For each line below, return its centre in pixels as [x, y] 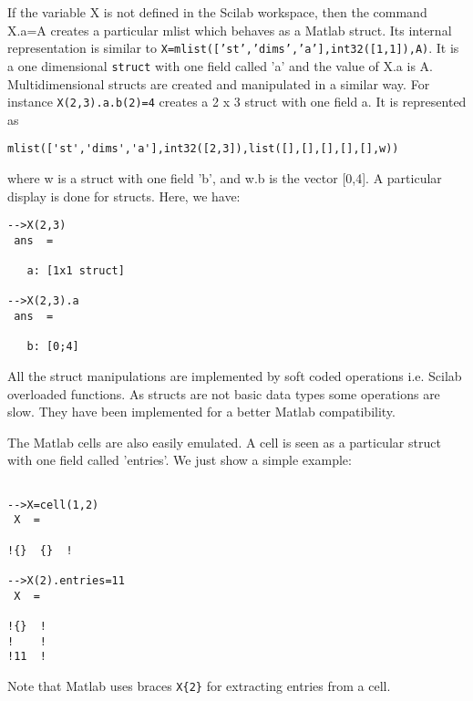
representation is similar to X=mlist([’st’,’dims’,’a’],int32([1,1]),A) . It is [233, 48]
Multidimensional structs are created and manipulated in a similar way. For [219, 83]
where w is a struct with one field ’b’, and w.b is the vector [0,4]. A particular [225, 178]
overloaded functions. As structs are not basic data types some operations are [224, 393]
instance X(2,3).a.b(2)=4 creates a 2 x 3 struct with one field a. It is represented [237, 102]
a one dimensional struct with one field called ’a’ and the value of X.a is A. [220, 65]
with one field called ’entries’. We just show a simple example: [180, 460]
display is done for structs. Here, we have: [124, 196]
